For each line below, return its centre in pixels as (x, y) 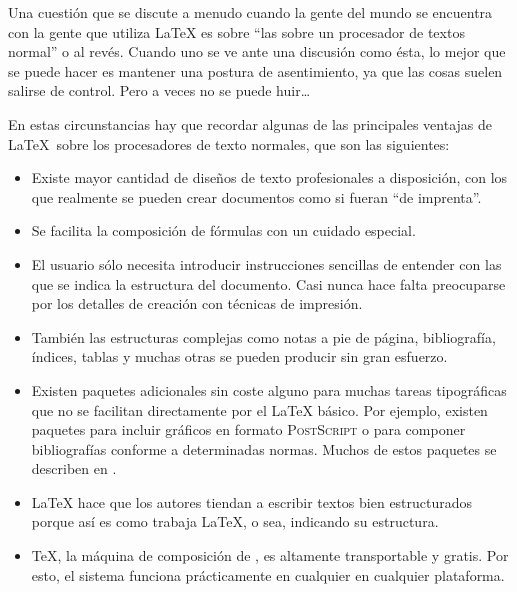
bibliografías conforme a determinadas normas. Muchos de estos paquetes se (264, 448)
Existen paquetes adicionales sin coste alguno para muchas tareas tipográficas (269, 389)
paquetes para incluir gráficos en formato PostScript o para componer (248, 429)
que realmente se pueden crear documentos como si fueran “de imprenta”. (256, 196)
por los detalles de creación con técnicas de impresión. (197, 303)
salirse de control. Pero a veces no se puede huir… (159, 90)
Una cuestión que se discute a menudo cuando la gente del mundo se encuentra (250, 12)
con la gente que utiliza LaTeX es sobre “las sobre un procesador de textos (236, 31)
